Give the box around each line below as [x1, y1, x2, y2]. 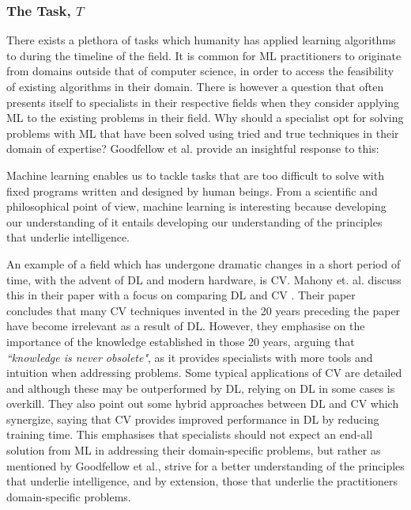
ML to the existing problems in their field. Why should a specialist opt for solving [6, 109, 404, 126]
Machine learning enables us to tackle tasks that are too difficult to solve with [6, 166, 384, 183]
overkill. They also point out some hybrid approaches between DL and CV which [6, 395, 399, 412]
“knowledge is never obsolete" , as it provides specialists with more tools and [6, 348, 373, 365]
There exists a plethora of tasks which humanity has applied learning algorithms [6, 32, 396, 48]
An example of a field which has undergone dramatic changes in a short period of [6, 255, 401, 272]
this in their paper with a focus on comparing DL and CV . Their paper [6, 287, 356, 303]
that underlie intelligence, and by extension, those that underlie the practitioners [6, 473, 398, 489]
